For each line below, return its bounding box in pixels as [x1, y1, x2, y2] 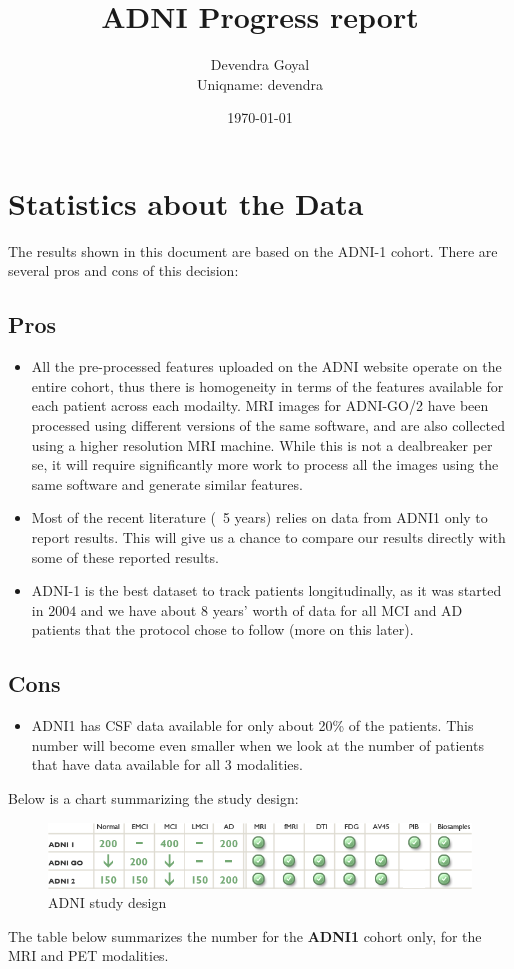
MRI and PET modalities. [8, 945, 169, 966]
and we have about [80, 599, 197, 620]
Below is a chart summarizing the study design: [8, 787, 299, 808]
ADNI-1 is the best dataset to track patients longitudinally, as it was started [31, 580, 502, 601]
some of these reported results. [31, 546, 219, 567]
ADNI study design [48, 892, 167, 913]
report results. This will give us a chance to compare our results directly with [31, 526, 506, 547]
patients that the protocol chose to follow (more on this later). [31, 619, 414, 640]
